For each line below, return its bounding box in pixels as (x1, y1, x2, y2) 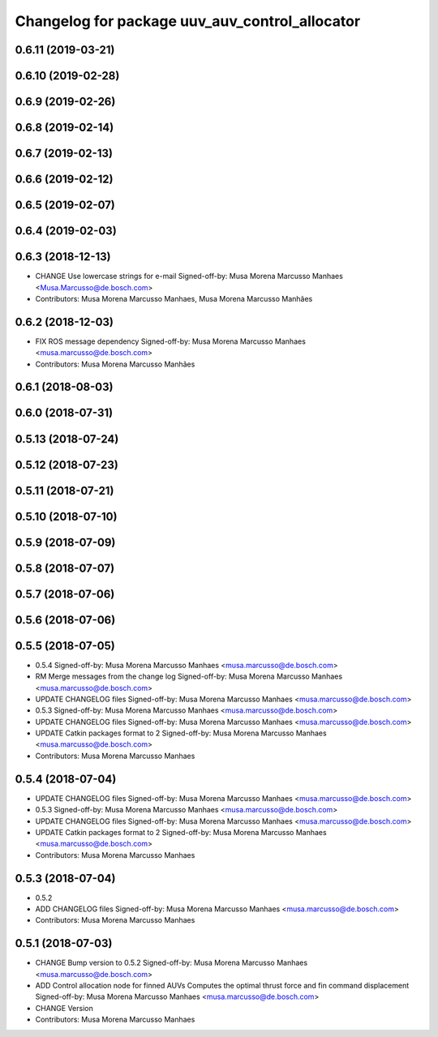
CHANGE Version (35, 1003, 93, 1013)
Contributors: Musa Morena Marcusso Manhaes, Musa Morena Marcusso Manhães (35, 294, 313, 303)
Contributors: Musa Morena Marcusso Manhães (35, 359, 195, 369)
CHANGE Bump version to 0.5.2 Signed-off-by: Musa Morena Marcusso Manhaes (35, 958, 308, 968)
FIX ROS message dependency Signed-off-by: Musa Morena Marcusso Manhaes (35, 336, 306, 346)
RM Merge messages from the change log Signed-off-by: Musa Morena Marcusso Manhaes (35, 671, 343, 681)
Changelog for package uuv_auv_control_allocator (15, 12, 361, 30)
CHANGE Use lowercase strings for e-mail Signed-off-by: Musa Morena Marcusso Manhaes (35, 272, 344, 281)
